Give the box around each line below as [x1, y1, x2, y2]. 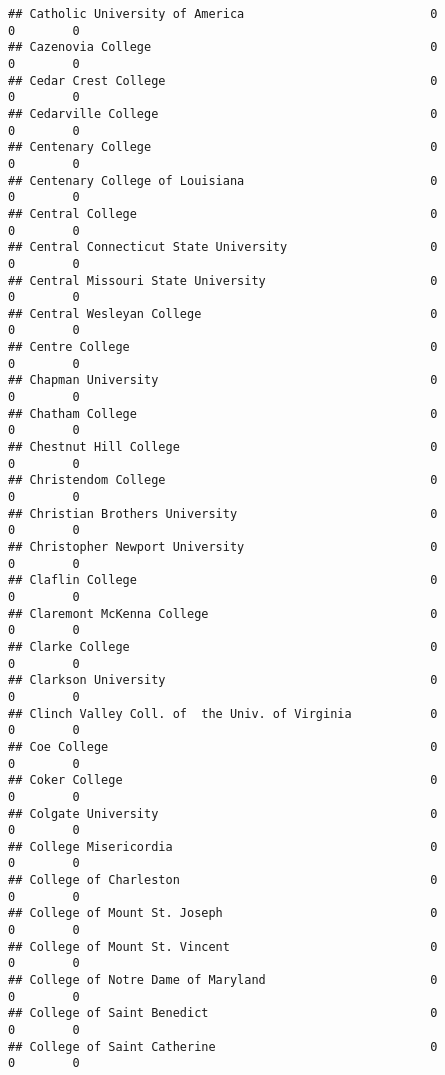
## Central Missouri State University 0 [8, 273, 438, 288]
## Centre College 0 [8, 340, 438, 355]
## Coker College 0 [8, 773, 438, 788]
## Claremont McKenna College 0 [8, 606, 438, 621]
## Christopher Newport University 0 [8, 540, 438, 554]
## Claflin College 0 [8, 573, 438, 588]
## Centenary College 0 [8, 140, 438, 155]
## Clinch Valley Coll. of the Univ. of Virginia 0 [8, 706, 438, 721]
